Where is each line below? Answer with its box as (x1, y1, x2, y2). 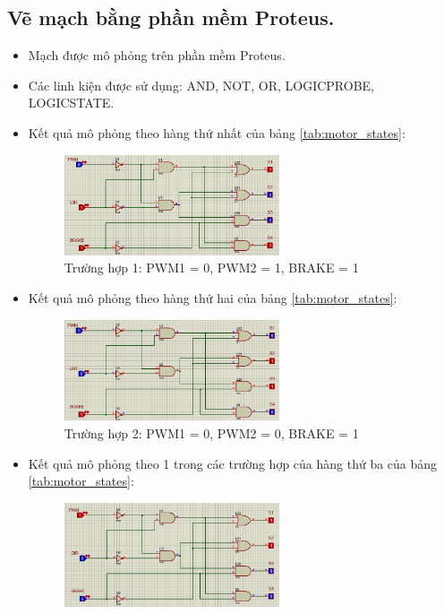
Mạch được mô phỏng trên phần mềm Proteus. (28, 46, 286, 65)
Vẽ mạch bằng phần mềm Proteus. (7, 4, 335, 31)
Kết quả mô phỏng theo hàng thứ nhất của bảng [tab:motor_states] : (28, 123, 406, 142)
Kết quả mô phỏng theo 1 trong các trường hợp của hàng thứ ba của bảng (28, 454, 438, 472)
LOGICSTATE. (28, 93, 115, 112)
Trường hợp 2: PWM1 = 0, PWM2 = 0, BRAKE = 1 (64, 424, 359, 443)
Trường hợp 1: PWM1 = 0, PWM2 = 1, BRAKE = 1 (64, 258, 359, 277)
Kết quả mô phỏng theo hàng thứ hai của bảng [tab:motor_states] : (28, 289, 397, 307)
